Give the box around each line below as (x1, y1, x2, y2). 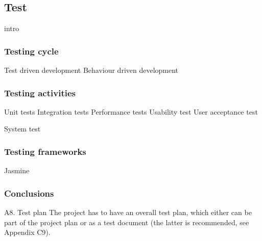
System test (4, 123, 41, 134)
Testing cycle (4, 44, 59, 57)
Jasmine (4, 165, 30, 176)
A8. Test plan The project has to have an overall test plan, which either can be (4, 207, 252, 218)
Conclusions (4, 186, 54, 199)
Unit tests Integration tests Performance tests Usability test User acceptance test (4, 106, 258, 117)
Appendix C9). (4, 227, 51, 237)
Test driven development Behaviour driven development (4, 65, 179, 75)
